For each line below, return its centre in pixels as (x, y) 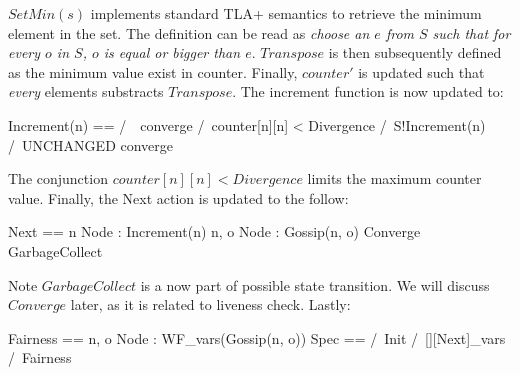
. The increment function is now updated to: (368, 91)
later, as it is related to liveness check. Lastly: (210, 304)
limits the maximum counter (394, 178)
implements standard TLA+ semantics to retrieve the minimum (286, 13)
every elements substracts (86, 91)
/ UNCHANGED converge (91, 144)
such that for (471, 32)
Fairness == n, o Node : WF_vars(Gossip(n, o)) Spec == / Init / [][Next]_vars (257, 337)
